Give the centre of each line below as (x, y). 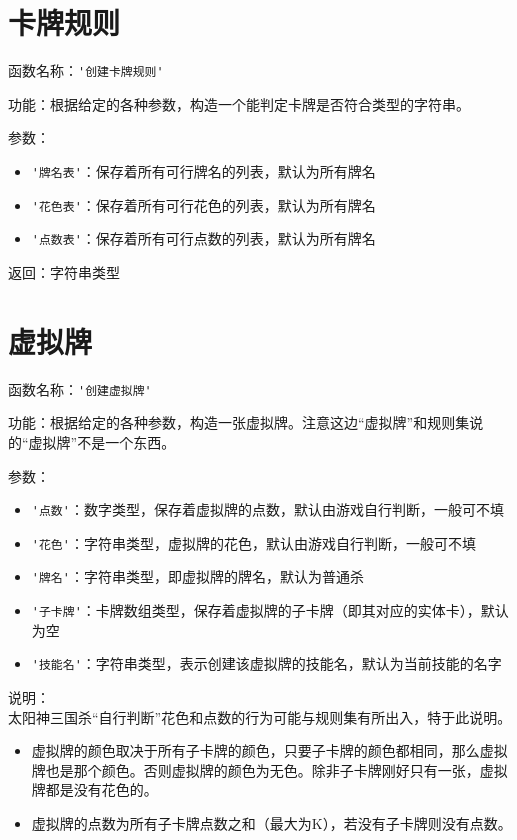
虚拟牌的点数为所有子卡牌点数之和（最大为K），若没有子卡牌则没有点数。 (271, 822)
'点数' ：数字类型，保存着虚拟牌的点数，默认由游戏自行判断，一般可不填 (267, 509)
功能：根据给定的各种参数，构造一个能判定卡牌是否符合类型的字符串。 (239, 103)
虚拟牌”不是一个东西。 (102, 441)
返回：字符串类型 (64, 271)
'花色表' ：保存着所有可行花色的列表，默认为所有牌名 (203, 204)
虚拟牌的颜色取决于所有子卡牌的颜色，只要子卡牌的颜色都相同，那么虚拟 (269, 750)
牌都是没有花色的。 (94, 789)
